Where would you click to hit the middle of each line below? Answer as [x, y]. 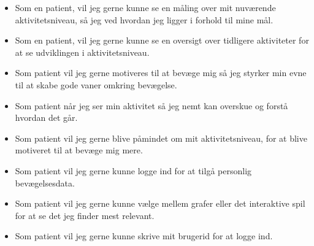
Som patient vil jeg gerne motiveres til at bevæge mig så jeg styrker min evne [161, 73]
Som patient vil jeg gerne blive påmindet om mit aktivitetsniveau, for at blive [161, 138]
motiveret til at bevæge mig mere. [79, 150]
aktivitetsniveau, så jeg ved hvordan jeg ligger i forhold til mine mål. [144, 19]
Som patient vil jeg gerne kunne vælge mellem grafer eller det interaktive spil [160, 203]
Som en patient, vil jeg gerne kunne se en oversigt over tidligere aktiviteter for [162, 40]
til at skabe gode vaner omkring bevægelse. [96, 84]
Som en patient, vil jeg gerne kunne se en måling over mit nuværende [145, 7]
